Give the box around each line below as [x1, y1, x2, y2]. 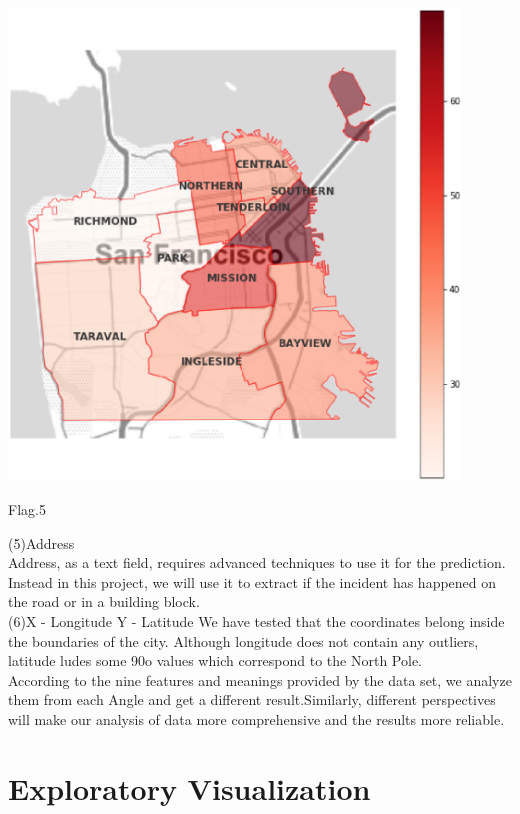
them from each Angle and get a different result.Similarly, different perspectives [8, 689, 496, 710]
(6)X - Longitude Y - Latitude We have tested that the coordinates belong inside [8, 611, 505, 632]
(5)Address [8, 532, 75, 553]
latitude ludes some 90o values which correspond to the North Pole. [8, 650, 422, 671]
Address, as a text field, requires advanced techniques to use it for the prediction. [8, 552, 506, 573]
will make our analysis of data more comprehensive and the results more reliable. [8, 709, 505, 729]
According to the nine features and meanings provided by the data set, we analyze [8, 669, 512, 690]
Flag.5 [8, 499, 46, 520]
